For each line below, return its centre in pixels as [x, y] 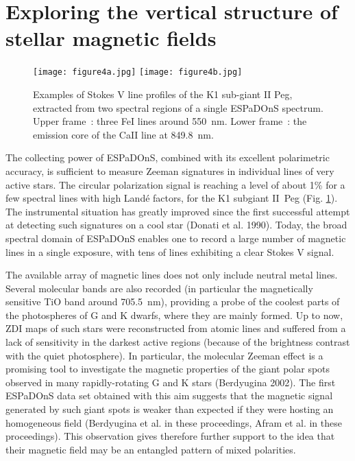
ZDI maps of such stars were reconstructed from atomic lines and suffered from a [176, 328]
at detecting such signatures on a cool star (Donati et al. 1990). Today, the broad [176, 225]
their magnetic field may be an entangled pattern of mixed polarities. [151, 449]
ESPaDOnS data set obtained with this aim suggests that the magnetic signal [169, 395]
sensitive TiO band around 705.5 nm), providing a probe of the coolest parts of [173, 302]
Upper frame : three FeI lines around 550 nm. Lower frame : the [170, 121]
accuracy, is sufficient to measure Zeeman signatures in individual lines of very [170, 170]
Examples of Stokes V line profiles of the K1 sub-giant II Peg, [163, 94]
